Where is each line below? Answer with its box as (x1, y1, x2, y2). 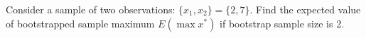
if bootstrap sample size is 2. (220, 15, 345, 30)
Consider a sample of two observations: (6, 2, 176, 16)
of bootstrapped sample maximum (6, 15, 155, 30)
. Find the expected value (249, 2, 361, 16)
